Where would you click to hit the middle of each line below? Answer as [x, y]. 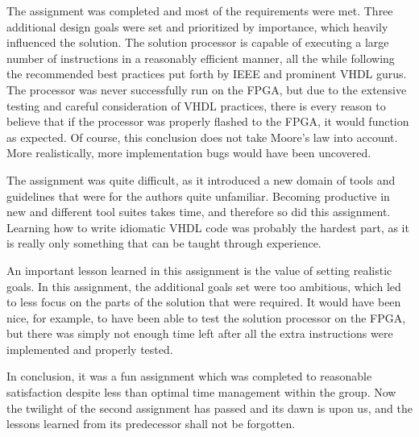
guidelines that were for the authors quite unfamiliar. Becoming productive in [198, 196]
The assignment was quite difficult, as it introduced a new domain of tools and [201, 179]
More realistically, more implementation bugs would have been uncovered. [189, 153]
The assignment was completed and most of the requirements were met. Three [200, 10]
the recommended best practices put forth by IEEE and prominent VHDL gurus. [207, 74]
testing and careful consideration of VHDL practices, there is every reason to [196, 105]
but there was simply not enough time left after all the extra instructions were [200, 333]
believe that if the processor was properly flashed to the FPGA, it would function [208, 121]
